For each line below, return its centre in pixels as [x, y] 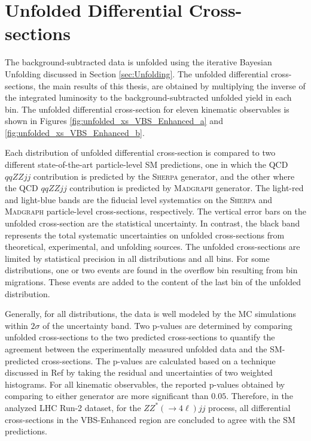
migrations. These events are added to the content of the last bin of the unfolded [153, 282]
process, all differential [249, 407]
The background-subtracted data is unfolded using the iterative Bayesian [138, 62]
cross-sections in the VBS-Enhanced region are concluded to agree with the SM [150, 419]
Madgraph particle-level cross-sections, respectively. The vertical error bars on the [155, 211]
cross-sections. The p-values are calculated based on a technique [158, 360]
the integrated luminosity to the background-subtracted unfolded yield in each [148, 97]
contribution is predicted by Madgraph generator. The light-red [187, 188]
